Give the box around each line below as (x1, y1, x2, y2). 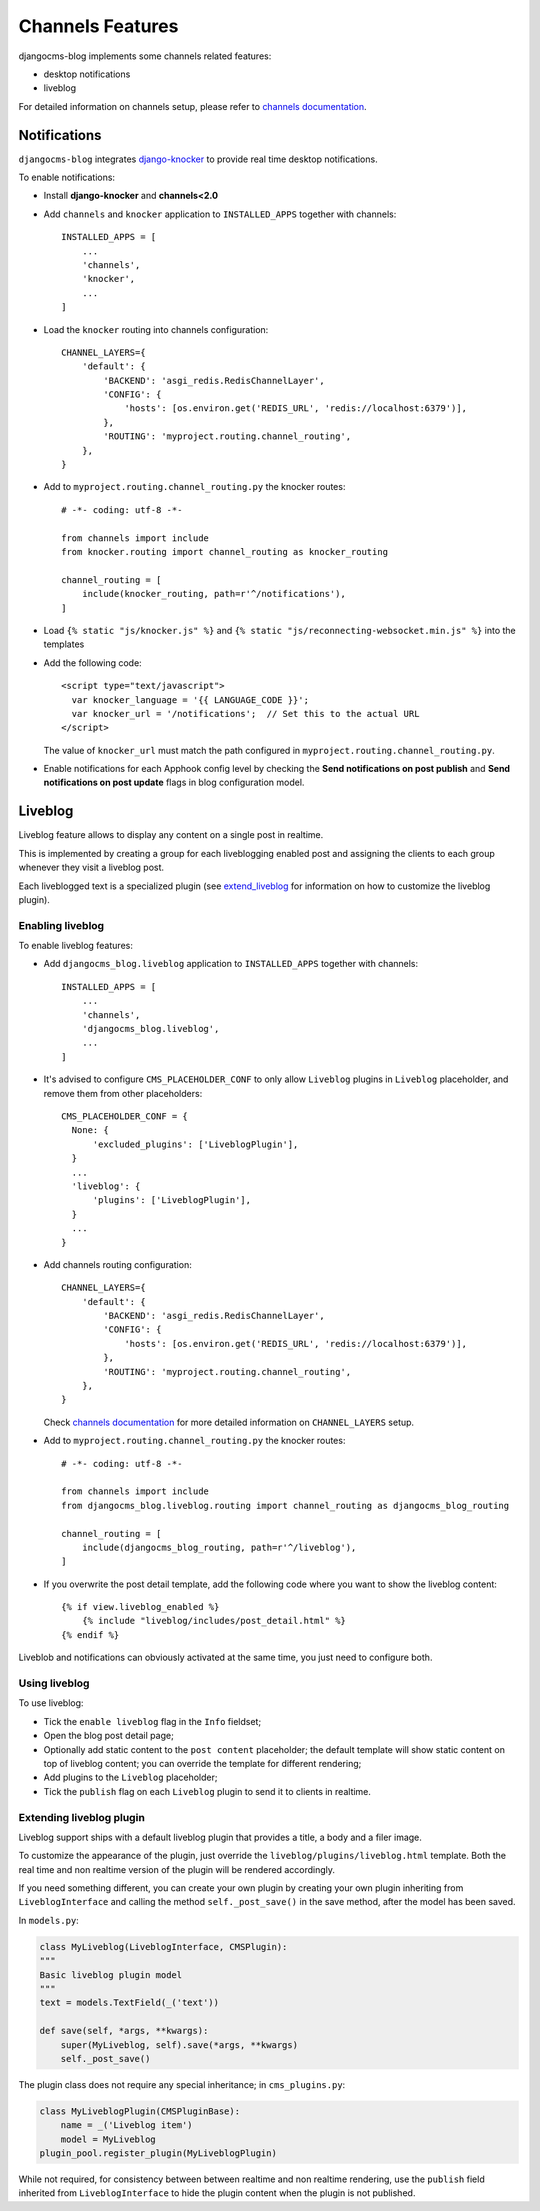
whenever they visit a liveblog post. (18, 861, 165, 874)
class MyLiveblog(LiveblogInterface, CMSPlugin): (39, 1941, 288, 1952)
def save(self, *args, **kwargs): (39, 2025, 209, 2037)
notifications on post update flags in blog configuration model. (43, 776, 305, 789)
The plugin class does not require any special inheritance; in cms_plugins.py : (18, 2078, 346, 2090)
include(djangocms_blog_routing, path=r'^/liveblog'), (81, 1541, 357, 1553)
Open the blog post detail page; (43, 1730, 174, 1742)
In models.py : (18, 1914, 79, 1926)
